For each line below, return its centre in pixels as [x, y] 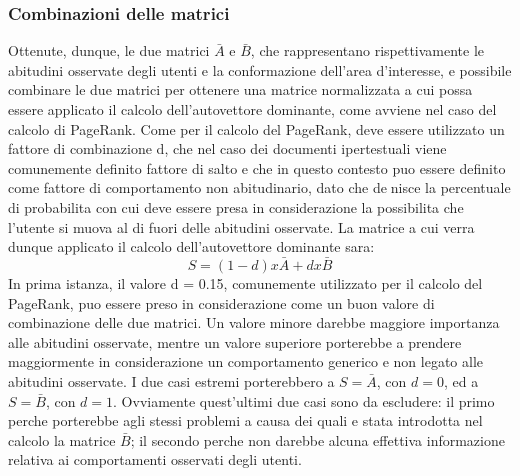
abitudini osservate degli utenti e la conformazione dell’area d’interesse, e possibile [260, 69]
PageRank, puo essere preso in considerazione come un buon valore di [221, 302]
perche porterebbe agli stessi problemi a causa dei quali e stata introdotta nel [245, 420]
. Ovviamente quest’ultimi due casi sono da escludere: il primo [304, 400]
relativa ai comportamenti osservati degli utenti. [155, 459]
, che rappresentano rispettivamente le [367, 50]
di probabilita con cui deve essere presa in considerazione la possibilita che [236, 206]
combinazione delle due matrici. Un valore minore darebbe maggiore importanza [254, 322]
